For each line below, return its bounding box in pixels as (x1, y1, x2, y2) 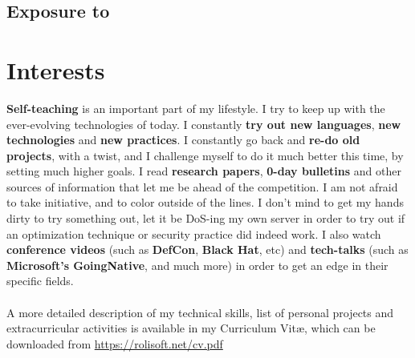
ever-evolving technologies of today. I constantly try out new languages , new (6, 115, 401, 132)
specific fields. (6, 272, 74, 289)
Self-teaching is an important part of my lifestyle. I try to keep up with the (6, 99, 385, 116)
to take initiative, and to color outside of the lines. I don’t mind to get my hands (6, 194, 404, 211)
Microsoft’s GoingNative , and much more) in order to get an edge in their (6, 256, 389, 273)
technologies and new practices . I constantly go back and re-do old (6, 131, 360, 148)
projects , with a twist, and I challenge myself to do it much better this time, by (6, 147, 404, 163)
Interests (6, 53, 105, 86)
